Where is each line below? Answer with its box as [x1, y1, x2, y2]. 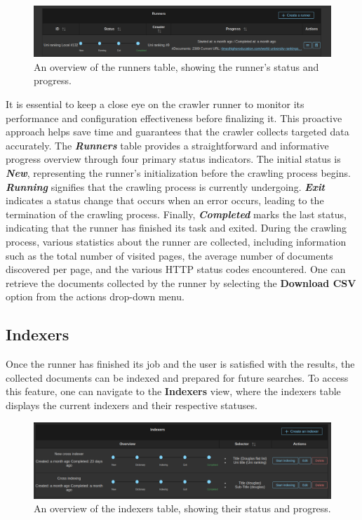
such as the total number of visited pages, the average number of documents [6, 248, 333, 262]
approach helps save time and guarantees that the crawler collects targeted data [6, 124, 349, 139]
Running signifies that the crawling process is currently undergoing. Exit [6, 179, 326, 194]
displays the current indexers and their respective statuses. [6, 397, 257, 412]
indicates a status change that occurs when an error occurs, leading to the [6, 193, 324, 208]
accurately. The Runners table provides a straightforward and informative [6, 138, 329, 152]
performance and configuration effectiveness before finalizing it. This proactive [6, 110, 342, 125]
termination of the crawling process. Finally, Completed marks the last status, [6, 206, 347, 221]
